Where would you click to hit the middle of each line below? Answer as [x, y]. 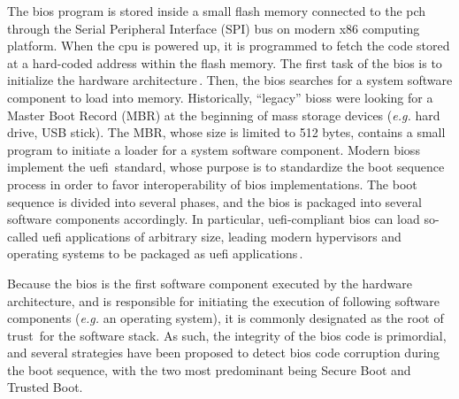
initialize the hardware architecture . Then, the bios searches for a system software [230, 80]
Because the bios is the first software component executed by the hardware [210, 283]
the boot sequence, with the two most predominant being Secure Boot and [209, 369]
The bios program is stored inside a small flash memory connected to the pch [217, 11]
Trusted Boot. [45, 387]
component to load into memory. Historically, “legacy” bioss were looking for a [220, 97]
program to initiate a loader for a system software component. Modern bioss [214, 149]
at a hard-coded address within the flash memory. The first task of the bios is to [225, 62]
